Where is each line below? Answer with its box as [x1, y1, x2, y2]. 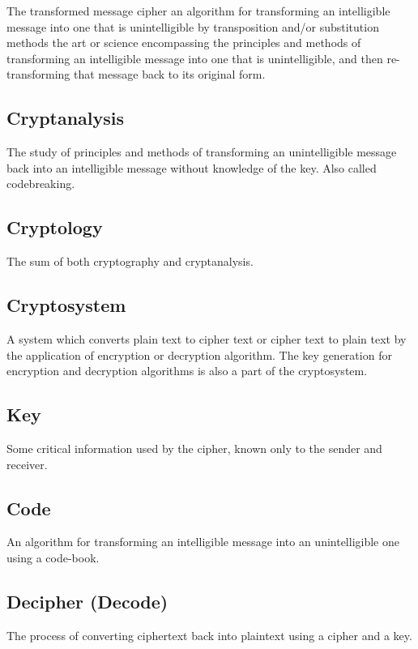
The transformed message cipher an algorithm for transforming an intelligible [6, 2, 390, 19]
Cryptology [6, 215, 103, 240]
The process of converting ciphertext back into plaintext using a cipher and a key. [6, 626, 412, 643]
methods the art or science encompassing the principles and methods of [6, 34, 361, 51]
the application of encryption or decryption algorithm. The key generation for [6, 346, 392, 363]
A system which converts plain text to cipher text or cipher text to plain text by [6, 330, 407, 347]
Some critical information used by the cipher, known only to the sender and [6, 439, 382, 456]
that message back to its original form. [74, 66, 266, 83]
